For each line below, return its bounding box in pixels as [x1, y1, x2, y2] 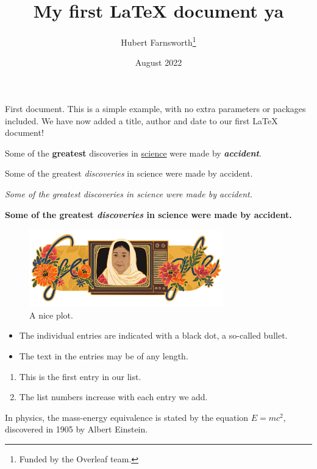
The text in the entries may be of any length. [19, 349, 188, 362]
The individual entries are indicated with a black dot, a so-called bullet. [19, 329, 288, 342]
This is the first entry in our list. [19, 370, 141, 383]
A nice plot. [29, 308, 73, 321]
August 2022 [135, 56, 182, 69]
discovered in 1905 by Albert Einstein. [5, 423, 148, 435]
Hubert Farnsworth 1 [121, 34, 196, 48]
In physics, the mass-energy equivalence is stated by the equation [5, 411, 249, 423]
